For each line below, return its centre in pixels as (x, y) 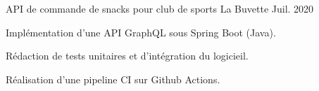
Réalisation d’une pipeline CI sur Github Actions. (113, 79)
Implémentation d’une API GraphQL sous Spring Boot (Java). (141, 32)
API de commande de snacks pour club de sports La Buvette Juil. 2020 (160, 8)
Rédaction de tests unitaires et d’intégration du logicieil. (127, 56)
